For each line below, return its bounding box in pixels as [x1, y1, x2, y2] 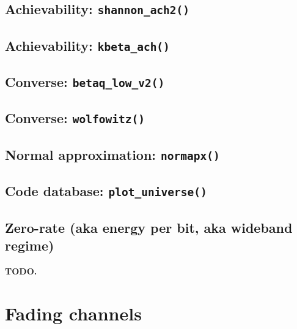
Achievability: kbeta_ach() [5, 36, 170, 55]
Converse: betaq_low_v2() [5, 72, 165, 91]
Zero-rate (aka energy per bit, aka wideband [5, 217, 293, 236]
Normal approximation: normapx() [5, 145, 220, 164]
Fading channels [5, 300, 142, 325]
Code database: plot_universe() [5, 181, 207, 200]
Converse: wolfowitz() [5, 108, 145, 127]
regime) [5, 235, 54, 254]
